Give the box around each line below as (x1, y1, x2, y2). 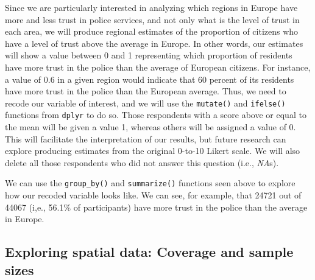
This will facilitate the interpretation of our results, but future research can (5, 132, 286, 145)
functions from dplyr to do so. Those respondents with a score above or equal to (5, 108, 306, 121)
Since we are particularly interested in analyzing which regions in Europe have (5, 1, 298, 13)
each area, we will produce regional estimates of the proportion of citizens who (5, 25, 299, 38)
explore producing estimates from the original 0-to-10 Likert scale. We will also (5, 144, 300, 157)
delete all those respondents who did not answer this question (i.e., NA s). (5, 156, 279, 169)
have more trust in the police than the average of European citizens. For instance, (5, 60, 311, 73)
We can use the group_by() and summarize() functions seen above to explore (5, 177, 296, 189)
